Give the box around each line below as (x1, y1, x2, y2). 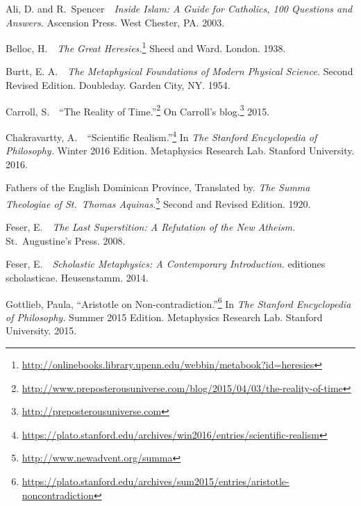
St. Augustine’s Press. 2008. (6, 233, 126, 247)
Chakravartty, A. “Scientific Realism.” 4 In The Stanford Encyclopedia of (6, 127, 317, 144)
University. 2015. (6, 323, 77, 338)
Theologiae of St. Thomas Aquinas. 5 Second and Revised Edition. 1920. (6, 194, 311, 211)
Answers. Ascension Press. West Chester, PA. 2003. (6, 15, 225, 29)
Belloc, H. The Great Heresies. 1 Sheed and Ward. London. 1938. (6, 39, 286, 55)
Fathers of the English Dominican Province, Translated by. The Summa (6, 180, 310, 195)
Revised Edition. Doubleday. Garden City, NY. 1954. (6, 78, 230, 92)
